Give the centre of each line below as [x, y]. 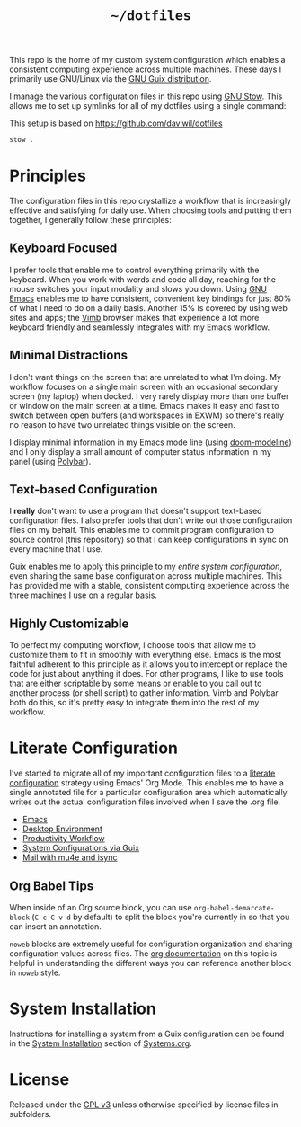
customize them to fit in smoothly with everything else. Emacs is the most [146, 655]
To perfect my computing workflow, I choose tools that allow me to [133, 645]
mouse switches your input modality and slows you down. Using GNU [138, 288]
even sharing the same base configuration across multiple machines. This [146, 576]
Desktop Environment [62, 829]
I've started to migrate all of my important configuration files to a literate [142, 773]
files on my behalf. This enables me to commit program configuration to [142, 530]
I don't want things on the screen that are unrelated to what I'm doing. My [145, 377]
